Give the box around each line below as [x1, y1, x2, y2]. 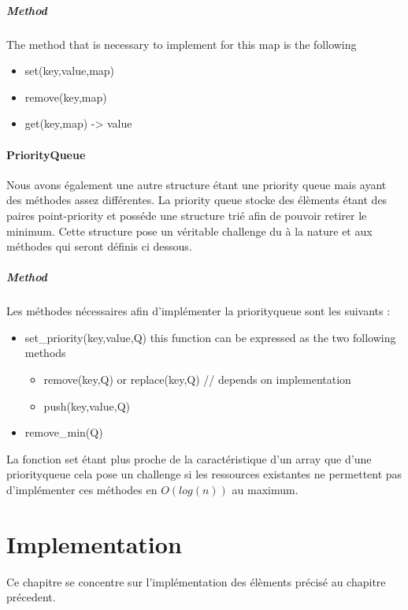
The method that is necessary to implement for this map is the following [6, 35, 357, 52]
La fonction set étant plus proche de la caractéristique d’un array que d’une [6, 450, 372, 467]
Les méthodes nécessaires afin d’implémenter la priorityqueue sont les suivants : [6, 303, 391, 319]
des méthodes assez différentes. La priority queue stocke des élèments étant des [6, 192, 388, 208]
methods [24, 344, 66, 361]
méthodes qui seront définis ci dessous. [6, 238, 192, 255]
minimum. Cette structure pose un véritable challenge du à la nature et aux [6, 222, 373, 239]
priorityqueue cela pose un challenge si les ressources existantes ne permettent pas [6, 466, 402, 482]
